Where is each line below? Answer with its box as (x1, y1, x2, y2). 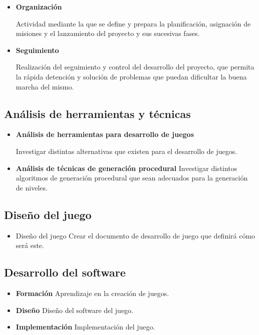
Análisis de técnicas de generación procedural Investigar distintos (16, 162, 237, 173)
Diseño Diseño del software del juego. (16, 304, 133, 315)
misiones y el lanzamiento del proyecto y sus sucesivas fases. (16, 28, 200, 38)
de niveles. (16, 182, 48, 192)
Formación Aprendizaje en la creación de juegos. (16, 287, 169, 298)
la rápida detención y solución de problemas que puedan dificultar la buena (16, 71, 247, 81)
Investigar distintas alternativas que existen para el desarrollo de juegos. (16, 145, 237, 156)
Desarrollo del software (4, 264, 126, 280)
